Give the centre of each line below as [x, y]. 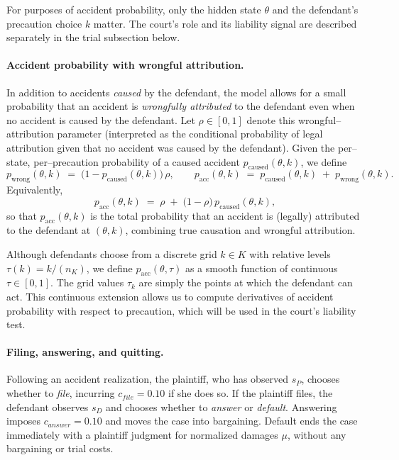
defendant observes [48, 406]
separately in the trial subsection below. [93, 37]
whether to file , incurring [61, 393]
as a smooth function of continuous [261, 268]
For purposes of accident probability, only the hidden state [134, 9]
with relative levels [290, 253]
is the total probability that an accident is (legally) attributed [225, 215]
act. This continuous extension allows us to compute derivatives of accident [170, 296]
